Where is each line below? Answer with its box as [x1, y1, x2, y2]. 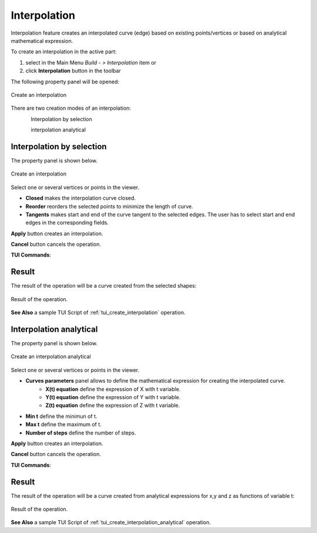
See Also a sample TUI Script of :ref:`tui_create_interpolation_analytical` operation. [11, 519, 211, 526]
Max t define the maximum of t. [25, 421, 102, 428]
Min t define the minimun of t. [25, 413, 97, 420]
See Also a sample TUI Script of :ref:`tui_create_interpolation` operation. [11, 309, 186, 316]
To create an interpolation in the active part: [11, 48, 117, 55]
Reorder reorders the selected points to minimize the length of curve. [25, 203, 194, 210]
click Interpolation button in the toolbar [25, 68, 122, 75]
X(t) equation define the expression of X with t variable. [45, 385, 181, 393]
